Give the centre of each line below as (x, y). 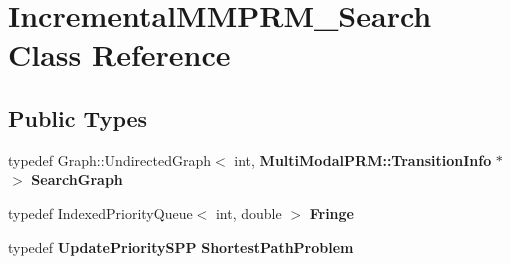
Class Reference (119, 54)
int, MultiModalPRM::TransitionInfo (363, 159)
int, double (248, 212)
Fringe (331, 212)
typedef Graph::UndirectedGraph (109, 159)
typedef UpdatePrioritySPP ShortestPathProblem (181, 246)
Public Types (78, 117)
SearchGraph (77, 179)
